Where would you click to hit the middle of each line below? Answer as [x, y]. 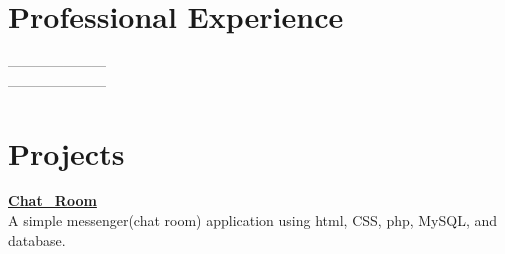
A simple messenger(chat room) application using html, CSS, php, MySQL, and [253, 220]
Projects [66, 152]
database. [37, 239]
